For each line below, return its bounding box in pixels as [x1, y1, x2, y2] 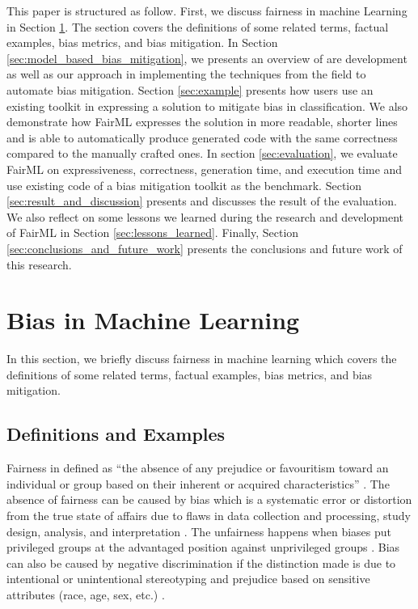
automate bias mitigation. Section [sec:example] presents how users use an [6, 81, 374, 98]
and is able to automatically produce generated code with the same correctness [6, 129, 398, 146]
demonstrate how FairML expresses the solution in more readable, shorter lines [6, 113, 398, 130]
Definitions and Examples [6, 421, 226, 446]
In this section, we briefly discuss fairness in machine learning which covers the [6, 350, 397, 367]
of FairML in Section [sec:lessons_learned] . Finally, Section [6, 224, 299, 241]
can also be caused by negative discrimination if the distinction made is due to [6, 554, 396, 571]
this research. [6, 256, 72, 273]
